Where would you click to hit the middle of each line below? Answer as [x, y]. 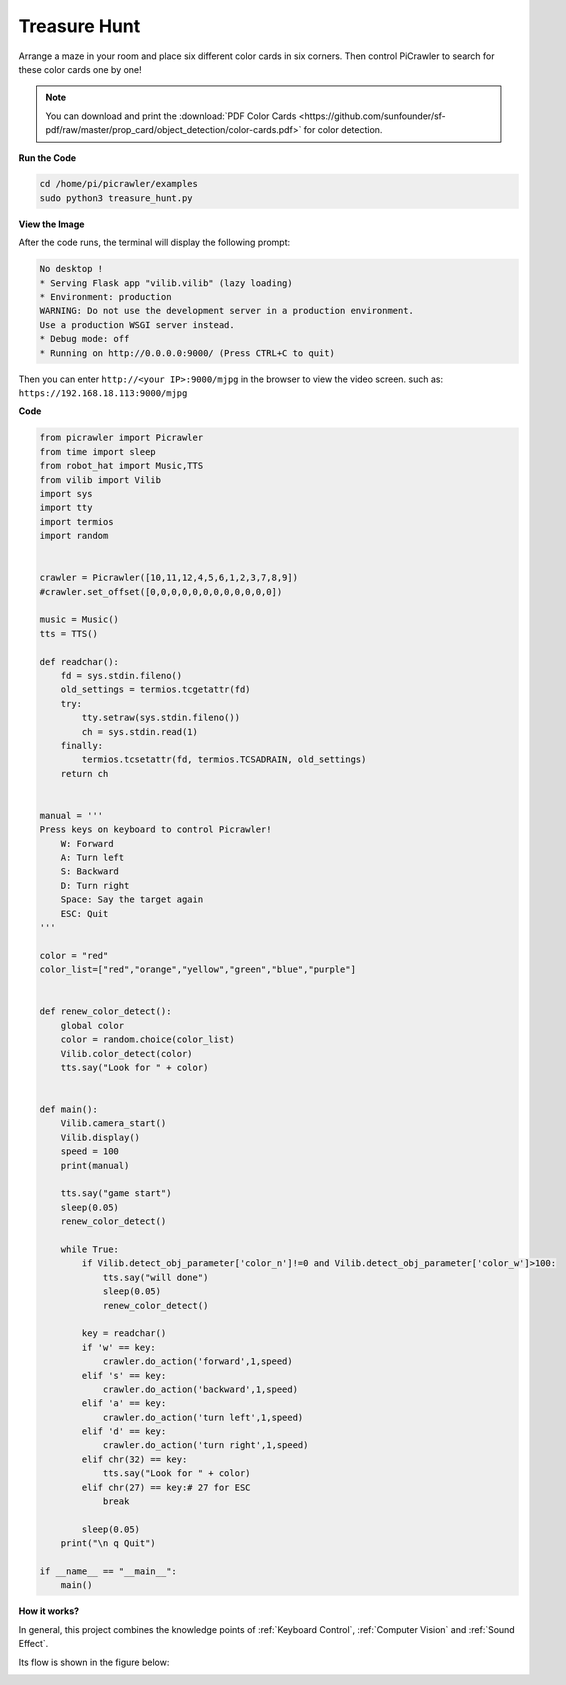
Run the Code [47, 157]
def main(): [69, 1109]
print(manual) [95, 1165]
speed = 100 [90, 1151]
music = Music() [79, 619]
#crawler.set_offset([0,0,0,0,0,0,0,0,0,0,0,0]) [161, 591]
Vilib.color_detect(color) [127, 1053]
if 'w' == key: [119, 1347]
